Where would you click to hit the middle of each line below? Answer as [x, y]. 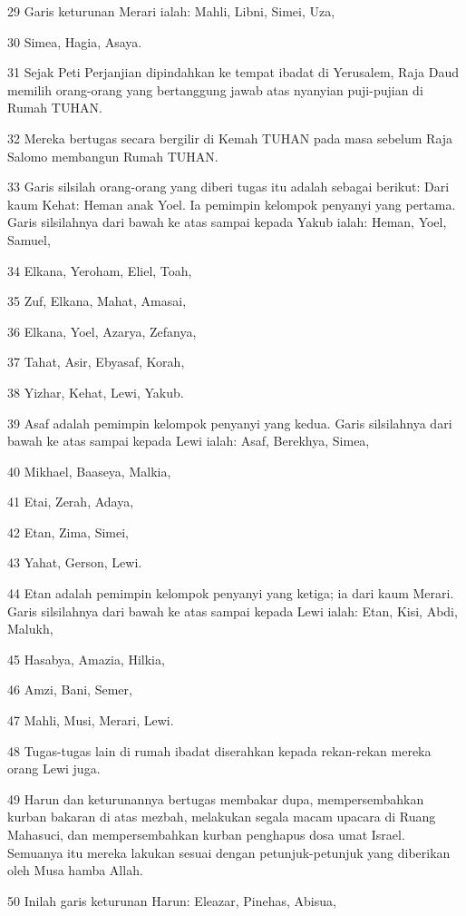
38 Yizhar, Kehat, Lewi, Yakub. [96, 392]
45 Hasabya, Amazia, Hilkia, [86, 659]
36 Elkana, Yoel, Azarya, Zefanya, [102, 331]
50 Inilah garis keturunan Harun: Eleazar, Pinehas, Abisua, [172, 900]
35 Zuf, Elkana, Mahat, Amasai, [97, 301]
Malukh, [30, 629]
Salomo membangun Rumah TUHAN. [113, 156]
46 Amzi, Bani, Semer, [70, 689]
